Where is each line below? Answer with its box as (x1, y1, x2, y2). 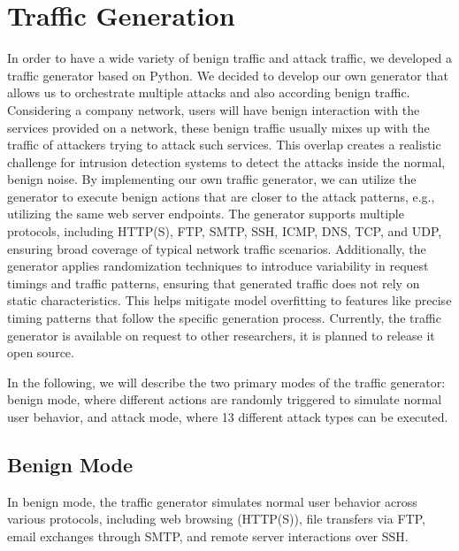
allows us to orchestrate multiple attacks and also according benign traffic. (7, 83, 410, 102)
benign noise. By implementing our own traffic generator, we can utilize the (7, 170, 417, 188)
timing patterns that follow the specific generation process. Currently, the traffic (7, 309, 441, 327)
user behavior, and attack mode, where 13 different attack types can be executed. (7, 408, 448, 425)
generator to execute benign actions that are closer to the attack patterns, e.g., (7, 187, 435, 205)
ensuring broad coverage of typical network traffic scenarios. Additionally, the (7, 239, 426, 257)
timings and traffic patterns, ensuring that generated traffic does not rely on (7, 273, 420, 292)
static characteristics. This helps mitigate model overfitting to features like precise (7, 291, 452, 310)
